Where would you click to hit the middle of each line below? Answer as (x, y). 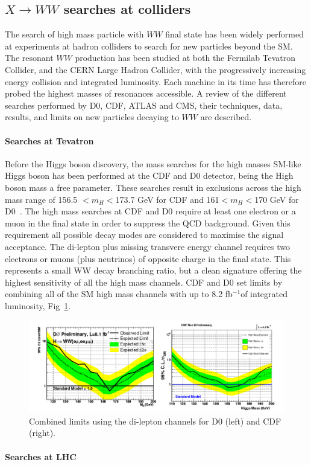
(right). (42, 433)
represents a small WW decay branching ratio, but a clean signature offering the (153, 270)
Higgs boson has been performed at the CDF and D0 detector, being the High (149, 175)
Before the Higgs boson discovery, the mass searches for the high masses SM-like (153, 163)
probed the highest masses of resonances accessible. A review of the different (146, 93)
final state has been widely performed (234, 34)
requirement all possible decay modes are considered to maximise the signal (144, 235)
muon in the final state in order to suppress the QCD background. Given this (148, 223)
